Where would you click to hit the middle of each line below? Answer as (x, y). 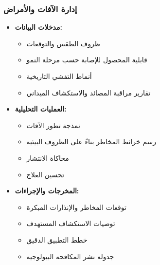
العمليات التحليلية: (41, 109)
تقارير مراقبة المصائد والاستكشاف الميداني (89, 92)
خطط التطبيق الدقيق (57, 239)
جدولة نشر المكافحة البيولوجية (70, 256)
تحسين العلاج (45, 174)
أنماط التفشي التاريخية (59, 76)
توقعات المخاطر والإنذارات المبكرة (76, 207)
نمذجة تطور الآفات (53, 125)
